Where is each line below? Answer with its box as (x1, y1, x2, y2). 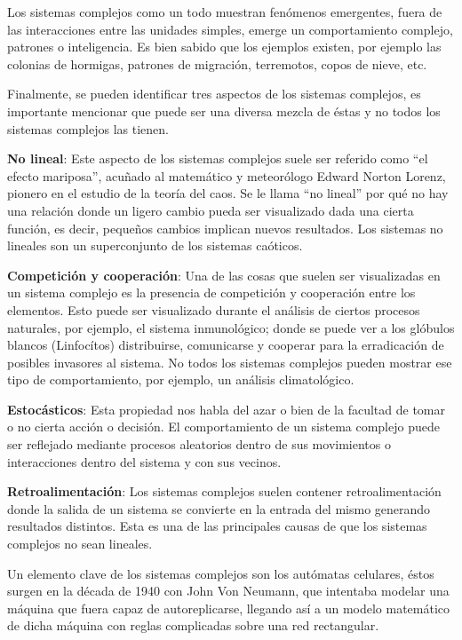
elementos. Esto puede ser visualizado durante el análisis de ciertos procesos (7, 300, 420, 319)
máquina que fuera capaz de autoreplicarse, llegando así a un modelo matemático (7, 598, 450, 617)
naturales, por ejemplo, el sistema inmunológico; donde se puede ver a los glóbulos (7, 318, 455, 336)
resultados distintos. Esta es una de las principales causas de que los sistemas (7, 517, 427, 535)
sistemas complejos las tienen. (7, 119, 169, 138)
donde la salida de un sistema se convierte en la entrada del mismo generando (7, 499, 431, 518)
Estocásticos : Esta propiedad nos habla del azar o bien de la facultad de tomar (7, 399, 445, 418)
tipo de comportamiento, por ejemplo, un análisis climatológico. (7, 370, 354, 389)
